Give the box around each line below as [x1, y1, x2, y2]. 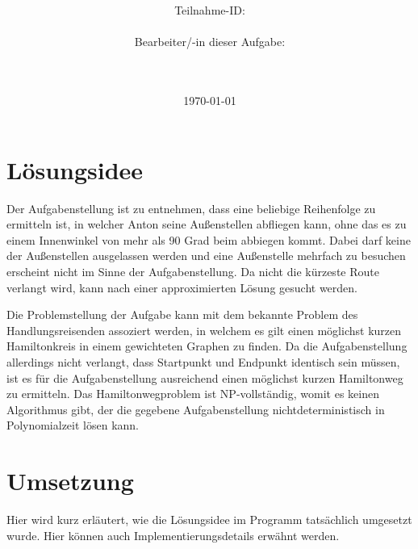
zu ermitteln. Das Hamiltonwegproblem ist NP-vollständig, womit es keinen [6, 385, 379, 402]
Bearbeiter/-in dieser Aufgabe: [134, 33, 286, 50]
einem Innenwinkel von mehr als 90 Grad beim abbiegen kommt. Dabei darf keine [6, 231, 411, 248]
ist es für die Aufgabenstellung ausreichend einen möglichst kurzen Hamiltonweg [6, 369, 403, 386]
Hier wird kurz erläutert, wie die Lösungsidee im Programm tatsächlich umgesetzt [6, 511, 412, 528]
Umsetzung [6, 464, 134, 497]
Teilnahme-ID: [174, 2, 245, 19]
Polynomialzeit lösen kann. [6, 417, 140, 434]
